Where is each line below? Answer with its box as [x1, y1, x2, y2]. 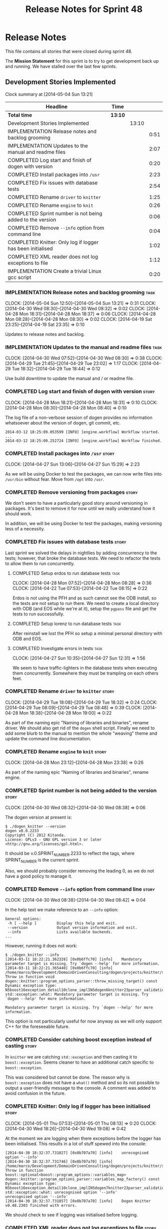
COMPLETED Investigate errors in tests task [12, 645, 102, 651]
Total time [7, 111, 32, 118]
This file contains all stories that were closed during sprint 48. [5, 48, 132, 54]
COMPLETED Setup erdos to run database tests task [12, 570, 120, 576]
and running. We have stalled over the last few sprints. [5, 63, 117, 69]
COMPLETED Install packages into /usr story [5, 450, 115, 457]
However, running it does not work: [5, 943, 77, 949]
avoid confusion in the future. [5, 1090, 66, 1096]
